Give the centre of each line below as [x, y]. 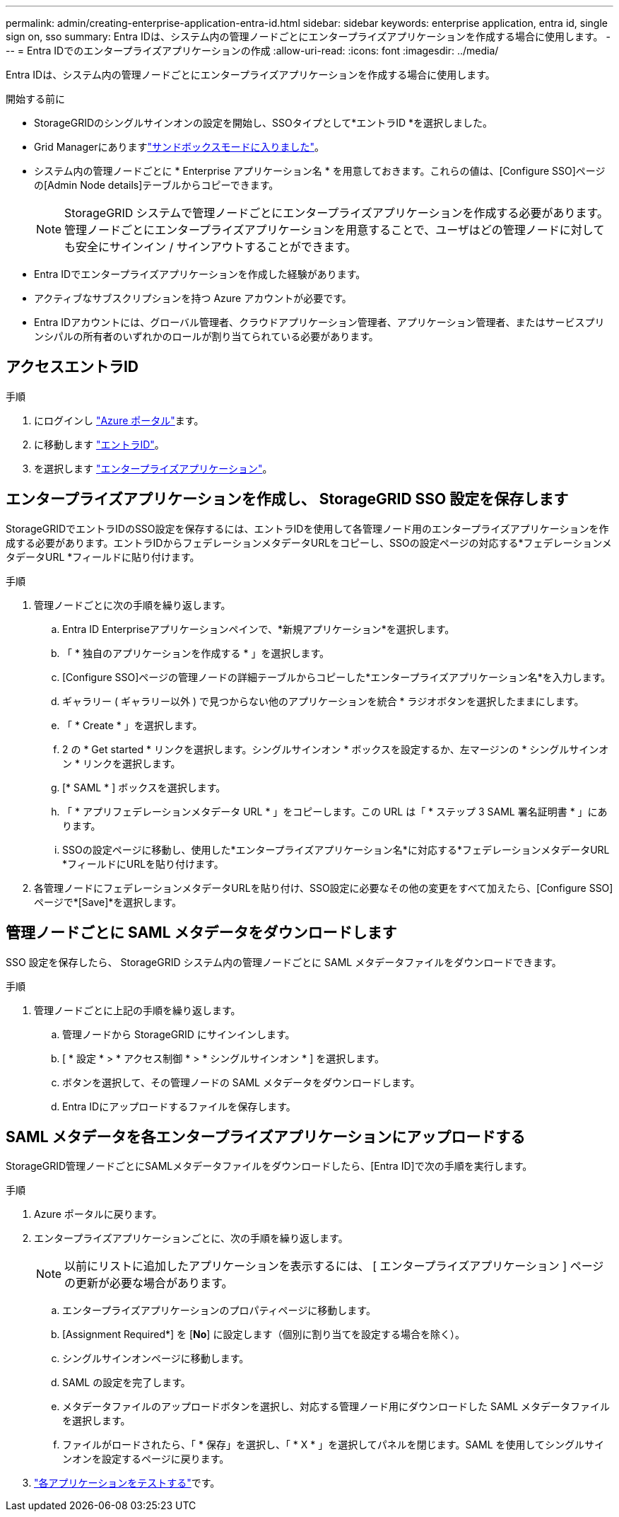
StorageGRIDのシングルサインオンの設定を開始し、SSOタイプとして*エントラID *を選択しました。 [264, 123]
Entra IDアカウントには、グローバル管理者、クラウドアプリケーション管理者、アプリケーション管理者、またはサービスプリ [319, 322]
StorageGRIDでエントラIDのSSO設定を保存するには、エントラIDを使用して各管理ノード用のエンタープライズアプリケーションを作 [307, 528]
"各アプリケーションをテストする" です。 [127, 1483]
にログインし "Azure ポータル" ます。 [119, 420]
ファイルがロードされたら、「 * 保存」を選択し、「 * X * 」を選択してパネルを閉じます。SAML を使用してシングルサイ [334, 1445]
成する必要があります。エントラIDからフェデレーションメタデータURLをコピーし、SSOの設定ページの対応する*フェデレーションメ [309, 542]
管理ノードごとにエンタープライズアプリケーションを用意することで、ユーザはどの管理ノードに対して [335, 230]
